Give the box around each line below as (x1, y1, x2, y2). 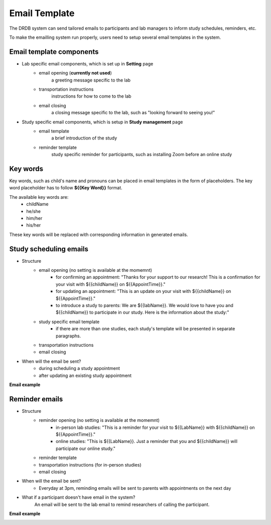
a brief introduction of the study (51, 135, 117, 141)
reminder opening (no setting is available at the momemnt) (39, 417, 160, 423)
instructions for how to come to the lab (51, 93, 131, 99)
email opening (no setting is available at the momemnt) (39, 267, 153, 273)
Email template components (9, 47, 99, 56)
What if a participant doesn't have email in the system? (22, 494, 135, 500)
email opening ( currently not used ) (39, 70, 112, 76)
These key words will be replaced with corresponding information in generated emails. (9, 232, 188, 238)
